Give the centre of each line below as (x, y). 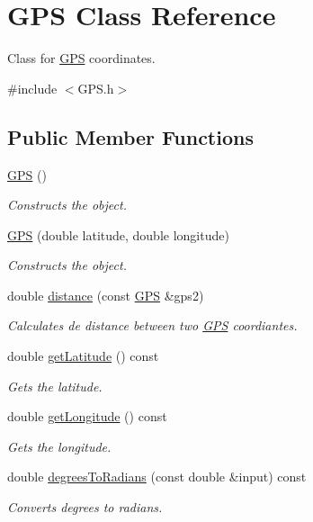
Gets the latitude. (55, 386)
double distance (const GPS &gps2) (106, 295)
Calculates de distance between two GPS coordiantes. (152, 325)
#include (32, 88)
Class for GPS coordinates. (81, 58)
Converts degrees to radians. (85, 507)
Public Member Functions (130, 136)
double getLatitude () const (83, 356)
